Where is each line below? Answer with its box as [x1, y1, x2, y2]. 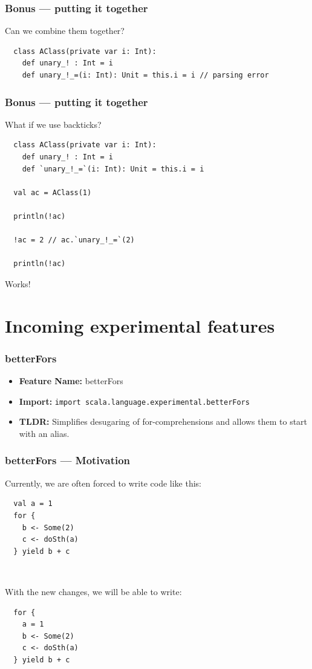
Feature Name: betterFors [19, 374, 123, 387]
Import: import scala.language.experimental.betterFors [19, 394, 250, 407]
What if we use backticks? [5, 118, 102, 130]
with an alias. [19, 427, 70, 439]
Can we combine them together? [5, 24, 125, 37]
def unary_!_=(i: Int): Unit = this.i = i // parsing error [22, 71, 269, 79]
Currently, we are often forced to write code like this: [5, 476, 201, 489]
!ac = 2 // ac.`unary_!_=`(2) [13, 236, 135, 245]
